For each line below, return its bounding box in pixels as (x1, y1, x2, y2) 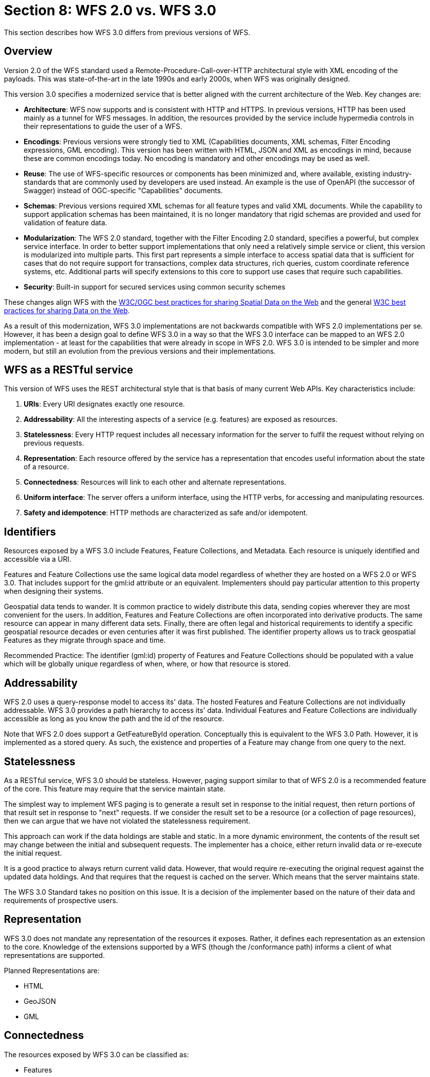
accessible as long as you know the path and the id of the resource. (4, 714, 224, 723)
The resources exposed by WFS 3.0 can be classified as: (4, 1050, 189, 1059)
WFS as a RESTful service (4, 364, 133, 376)
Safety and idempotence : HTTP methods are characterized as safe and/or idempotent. (24, 508, 308, 517)
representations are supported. (4, 951, 105, 959)
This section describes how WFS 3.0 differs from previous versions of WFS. (4, 28, 250, 37)
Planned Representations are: (4, 966, 100, 975)
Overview (4, 45, 53, 58)
